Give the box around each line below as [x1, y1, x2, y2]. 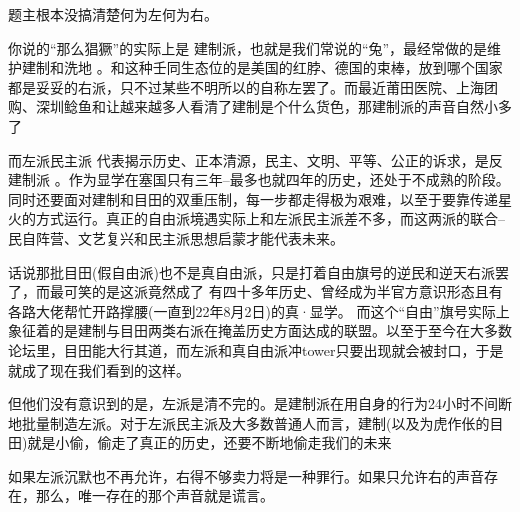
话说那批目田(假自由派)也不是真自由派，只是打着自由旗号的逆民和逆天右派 [8, 261, 495, 282]
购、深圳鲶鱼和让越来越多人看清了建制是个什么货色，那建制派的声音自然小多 [8, 96, 512, 117]
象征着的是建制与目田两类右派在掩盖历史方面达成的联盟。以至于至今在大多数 [8, 320, 512, 341]
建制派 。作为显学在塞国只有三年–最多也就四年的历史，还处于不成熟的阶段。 [8, 169, 510, 190]
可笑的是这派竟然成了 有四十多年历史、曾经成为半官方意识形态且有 [63, 281, 503, 302]
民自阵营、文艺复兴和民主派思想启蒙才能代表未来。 [8, 227, 344, 248]
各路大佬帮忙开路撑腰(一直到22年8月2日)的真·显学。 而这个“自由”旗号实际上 [8, 300, 510, 321]
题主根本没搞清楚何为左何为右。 [8, 4, 218, 24]
